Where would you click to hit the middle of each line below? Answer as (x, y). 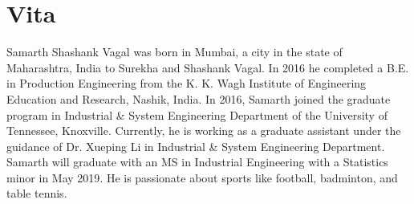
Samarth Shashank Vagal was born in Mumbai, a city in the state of (175, 52)
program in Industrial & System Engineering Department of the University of (197, 114)
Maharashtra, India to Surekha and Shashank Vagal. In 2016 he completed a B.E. (208, 67)
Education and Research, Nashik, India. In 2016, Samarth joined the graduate (199, 98)
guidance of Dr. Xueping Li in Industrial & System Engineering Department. (196, 146)
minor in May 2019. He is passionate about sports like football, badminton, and (202, 177)
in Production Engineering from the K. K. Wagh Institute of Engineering (187, 83)
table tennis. (37, 193)
